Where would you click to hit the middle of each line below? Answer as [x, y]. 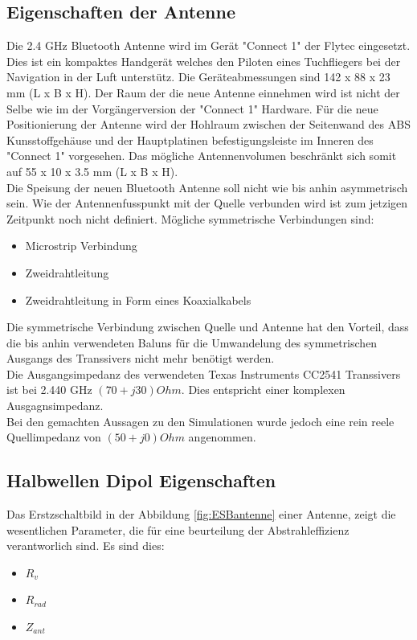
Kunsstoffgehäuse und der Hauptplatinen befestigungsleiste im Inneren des [190, 139]
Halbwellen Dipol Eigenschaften [141, 480]
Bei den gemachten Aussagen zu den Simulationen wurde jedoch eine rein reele [200, 421]
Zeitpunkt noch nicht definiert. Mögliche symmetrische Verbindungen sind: [190, 218]
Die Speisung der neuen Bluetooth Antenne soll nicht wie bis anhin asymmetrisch [207, 187]
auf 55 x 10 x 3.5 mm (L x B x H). [92, 171]
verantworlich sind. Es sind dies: [86, 546]
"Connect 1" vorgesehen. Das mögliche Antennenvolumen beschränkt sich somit [202, 156]
